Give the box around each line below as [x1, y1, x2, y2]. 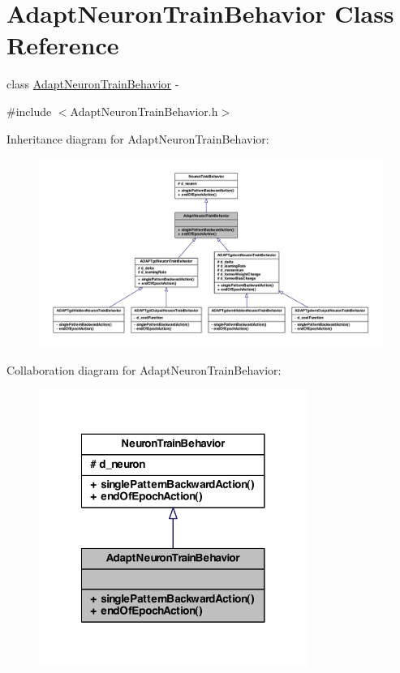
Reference [6, 28, 119, 62]
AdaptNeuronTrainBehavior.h [70, 102, 218, 119]
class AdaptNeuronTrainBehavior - [6, 75, 179, 92]
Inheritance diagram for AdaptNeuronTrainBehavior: [6, 130, 269, 147]
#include [6, 102, 52, 119]
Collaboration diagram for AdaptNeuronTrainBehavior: [6, 362, 282, 379]
